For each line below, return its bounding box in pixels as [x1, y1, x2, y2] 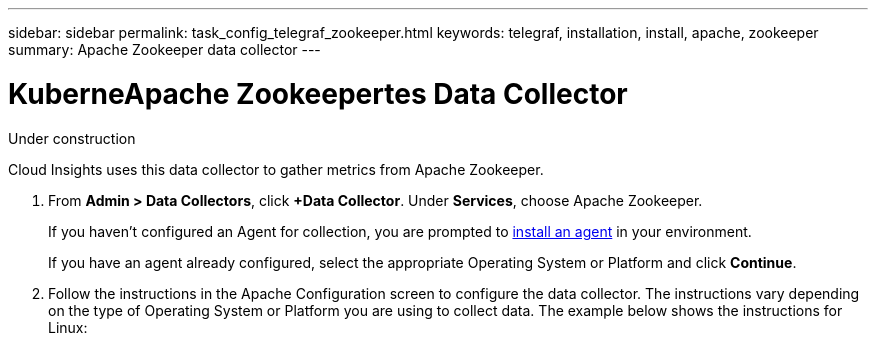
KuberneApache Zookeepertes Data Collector [8, 76, 628, 111]
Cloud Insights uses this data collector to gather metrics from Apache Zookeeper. [8, 160, 544, 178]
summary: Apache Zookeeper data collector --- [8, 41, 321, 58]
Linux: [48, 318, 88, 336]
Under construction [8, 129, 136, 147]
